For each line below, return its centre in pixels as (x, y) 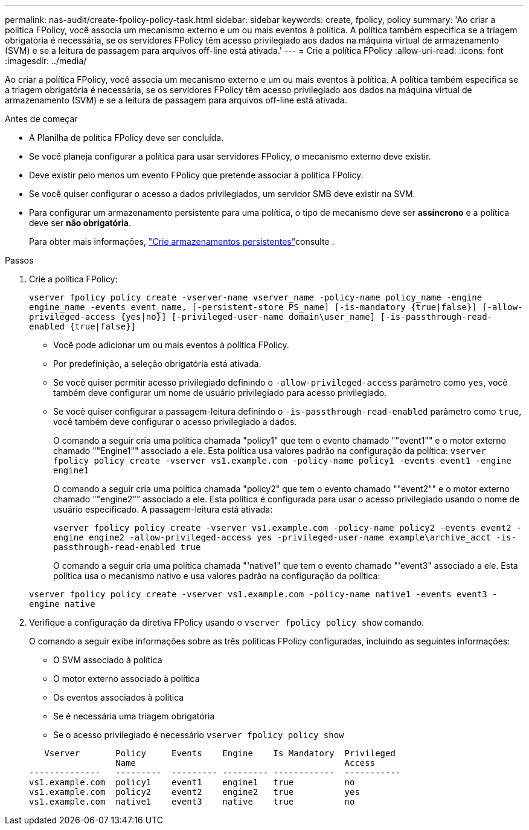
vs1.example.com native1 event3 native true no (192, 802)
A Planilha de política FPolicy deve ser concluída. (127, 138)
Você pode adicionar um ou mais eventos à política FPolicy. (171, 345)
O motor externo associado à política (127, 679)
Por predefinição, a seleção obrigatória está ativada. (157, 364)
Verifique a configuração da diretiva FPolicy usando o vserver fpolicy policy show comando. (227, 622)
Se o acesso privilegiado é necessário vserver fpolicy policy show (199, 735)
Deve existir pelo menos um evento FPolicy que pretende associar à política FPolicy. (196, 175)
